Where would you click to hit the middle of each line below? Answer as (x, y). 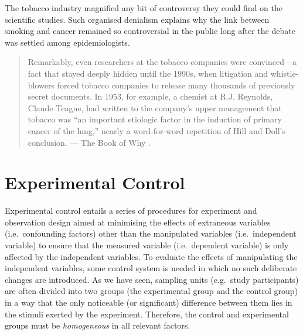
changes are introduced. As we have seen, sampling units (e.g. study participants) (152, 279)
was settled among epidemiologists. (67, 42)
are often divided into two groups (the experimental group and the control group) (151, 291)
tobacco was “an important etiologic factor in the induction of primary (155, 119)
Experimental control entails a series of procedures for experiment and (131, 211)
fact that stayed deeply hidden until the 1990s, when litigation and (148, 73)
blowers (41, 85)
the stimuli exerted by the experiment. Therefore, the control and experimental (147, 314)
